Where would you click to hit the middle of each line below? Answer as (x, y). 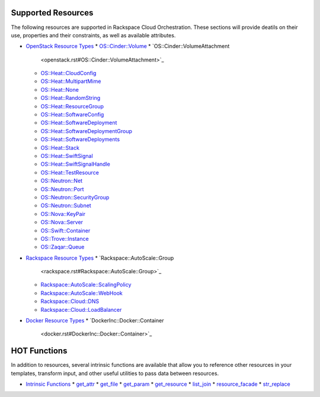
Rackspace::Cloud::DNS (70, 301)
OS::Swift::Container (65, 230)
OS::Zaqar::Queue (63, 247)
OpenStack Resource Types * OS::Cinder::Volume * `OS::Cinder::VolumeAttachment (128, 46)
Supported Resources (52, 13)
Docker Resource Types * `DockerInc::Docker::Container (95, 321)
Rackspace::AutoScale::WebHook (81, 293)
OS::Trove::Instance (65, 238)
